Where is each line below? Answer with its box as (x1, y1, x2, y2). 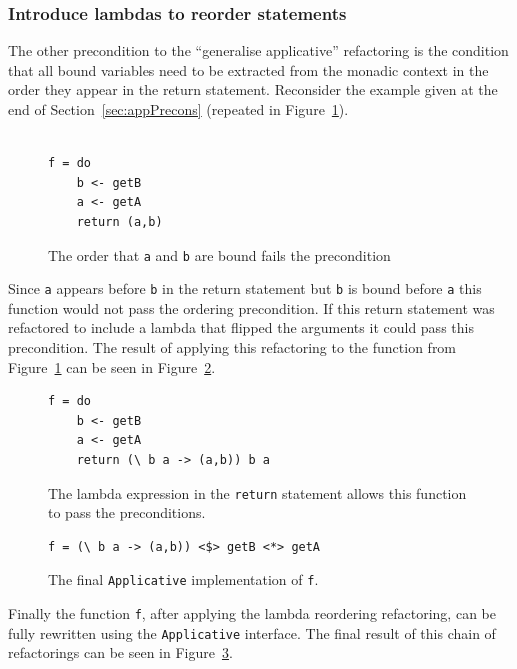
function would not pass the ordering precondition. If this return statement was (8, 297, 495, 318)
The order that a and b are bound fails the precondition (48, 244, 391, 265)
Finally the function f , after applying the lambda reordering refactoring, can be (8, 603, 496, 624)
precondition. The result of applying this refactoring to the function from (8, 337, 457, 358)
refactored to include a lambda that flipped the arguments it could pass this (8, 317, 474, 338)
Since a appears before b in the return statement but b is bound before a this (8, 278, 482, 299)
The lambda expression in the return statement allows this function (48, 482, 467, 503)
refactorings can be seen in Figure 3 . (8, 642, 233, 663)
